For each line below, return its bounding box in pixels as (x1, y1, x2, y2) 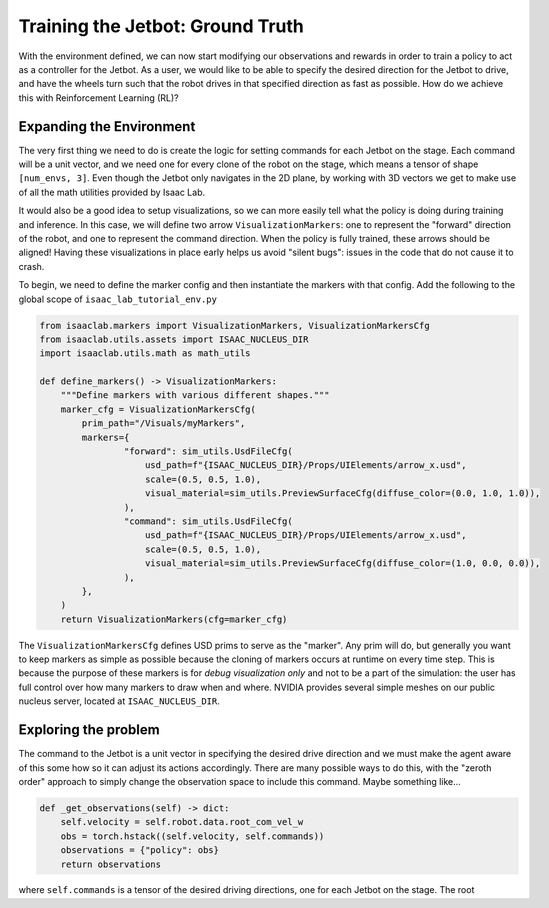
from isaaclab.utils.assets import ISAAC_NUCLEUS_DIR (39, 333, 309, 345)
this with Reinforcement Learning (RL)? (18, 91, 179, 104)
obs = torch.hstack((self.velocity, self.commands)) (60, 830, 325, 842)
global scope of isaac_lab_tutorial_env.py (18, 293, 217, 305)
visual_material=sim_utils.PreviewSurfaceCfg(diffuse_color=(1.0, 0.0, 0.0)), (145, 558, 541, 569)
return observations (60, 858, 162, 870)
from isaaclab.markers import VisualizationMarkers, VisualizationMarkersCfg (39, 320, 430, 331)
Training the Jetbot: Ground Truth (18, 15, 304, 37)
